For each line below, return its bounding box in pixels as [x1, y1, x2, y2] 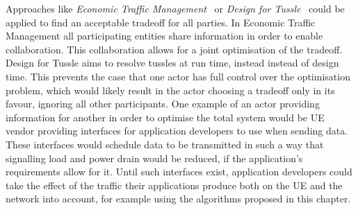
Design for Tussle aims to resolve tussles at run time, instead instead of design [6, 55, 339, 70]
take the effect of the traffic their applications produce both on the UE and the [6, 177, 343, 192]
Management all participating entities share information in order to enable [6, 28, 323, 43]
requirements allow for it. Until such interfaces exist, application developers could [6, 164, 352, 179]
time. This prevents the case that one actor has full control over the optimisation [6, 69, 350, 83]
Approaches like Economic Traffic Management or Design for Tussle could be [6, 1, 345, 15]
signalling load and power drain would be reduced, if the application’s [6, 150, 303, 165]
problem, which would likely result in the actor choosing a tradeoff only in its [6, 82, 335, 97]
